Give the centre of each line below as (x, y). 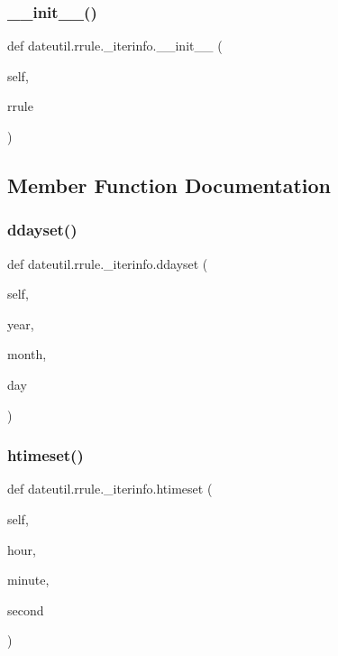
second (26, 610)
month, (27, 354)
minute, (28, 580)
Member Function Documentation (169, 185)
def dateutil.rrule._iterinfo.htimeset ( (110, 489)
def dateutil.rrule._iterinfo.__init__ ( (115, 46)
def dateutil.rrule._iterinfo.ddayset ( (108, 263)
